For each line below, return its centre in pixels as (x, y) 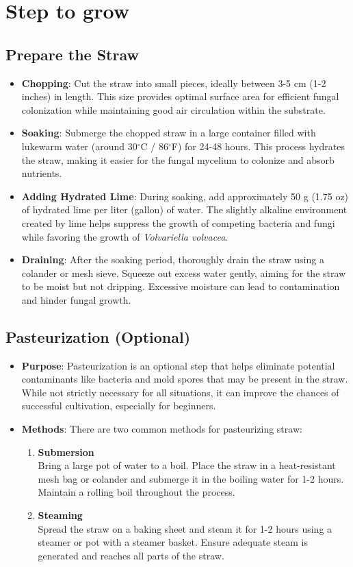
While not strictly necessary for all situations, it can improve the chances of (180, 392)
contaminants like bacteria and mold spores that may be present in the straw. (185, 379)
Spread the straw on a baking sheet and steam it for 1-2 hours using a (185, 528)
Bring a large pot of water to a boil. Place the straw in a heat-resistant (187, 465)
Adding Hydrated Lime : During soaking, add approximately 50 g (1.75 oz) (185, 196)
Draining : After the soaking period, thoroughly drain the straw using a (173, 260)
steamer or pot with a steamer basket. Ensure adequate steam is (173, 542)
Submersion (66, 451)
